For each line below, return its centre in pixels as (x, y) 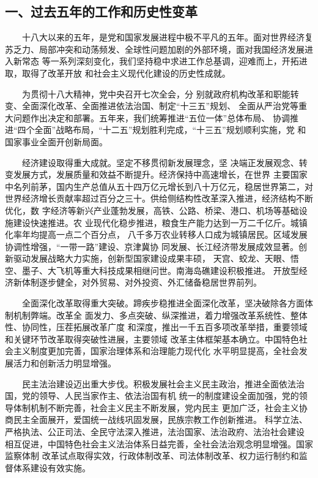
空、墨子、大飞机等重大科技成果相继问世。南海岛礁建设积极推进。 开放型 (152, 270)
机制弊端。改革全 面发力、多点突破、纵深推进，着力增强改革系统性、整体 (160, 315)
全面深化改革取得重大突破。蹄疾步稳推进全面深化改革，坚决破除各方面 (163, 303)
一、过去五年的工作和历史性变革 (101, 11)
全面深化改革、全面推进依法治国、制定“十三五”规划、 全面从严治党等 (160, 106)
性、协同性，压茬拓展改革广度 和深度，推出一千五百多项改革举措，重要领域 (156, 327)
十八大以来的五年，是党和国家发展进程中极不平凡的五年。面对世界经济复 (167, 37)
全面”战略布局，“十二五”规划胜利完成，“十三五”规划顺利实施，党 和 (170, 130)
